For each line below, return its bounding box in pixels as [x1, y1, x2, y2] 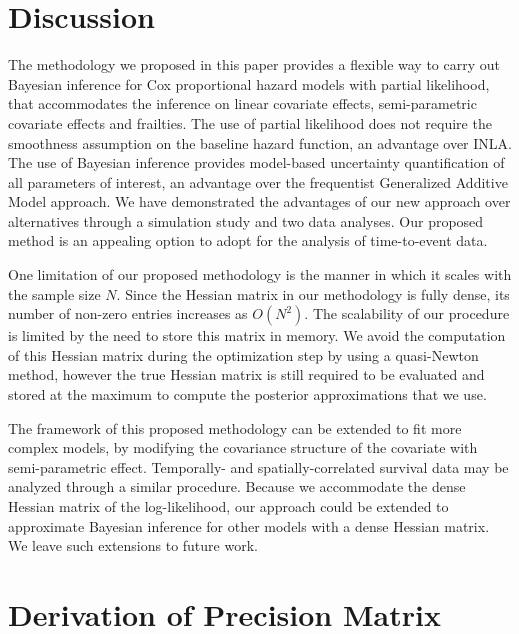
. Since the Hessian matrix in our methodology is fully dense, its [116, 283, 510, 304]
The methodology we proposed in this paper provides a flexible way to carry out [8, 54, 500, 75]
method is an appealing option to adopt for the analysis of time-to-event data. [8, 230, 488, 251]
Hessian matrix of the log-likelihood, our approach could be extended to [8, 496, 449, 516]
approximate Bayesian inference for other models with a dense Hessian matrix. [8, 515, 490, 536]
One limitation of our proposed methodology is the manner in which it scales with [8, 264, 512, 285]
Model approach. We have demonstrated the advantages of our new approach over [8, 191, 511, 212]
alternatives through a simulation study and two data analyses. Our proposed [8, 210, 484, 231]
